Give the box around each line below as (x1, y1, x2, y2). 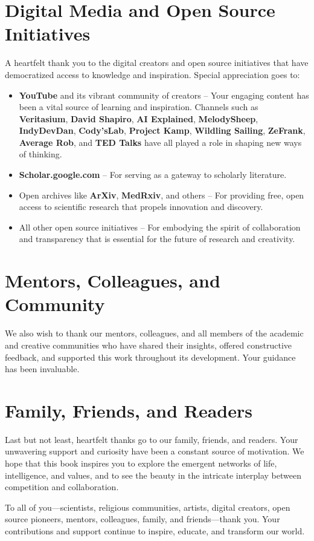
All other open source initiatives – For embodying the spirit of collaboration (19, 220, 301, 233)
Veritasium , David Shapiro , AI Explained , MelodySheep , (19, 112, 258, 125)
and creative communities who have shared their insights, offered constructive (5, 338, 292, 351)
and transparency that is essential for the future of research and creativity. (19, 232, 295, 245)
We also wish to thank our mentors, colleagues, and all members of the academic (5, 327, 304, 339)
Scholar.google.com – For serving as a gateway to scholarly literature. (19, 168, 287, 181)
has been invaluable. (5, 362, 80, 375)
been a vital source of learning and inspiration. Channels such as (19, 100, 258, 113)
